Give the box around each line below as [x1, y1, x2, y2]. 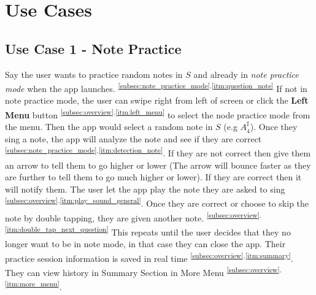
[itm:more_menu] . [5, 278, 62, 293]
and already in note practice [193, 67, 299, 80]
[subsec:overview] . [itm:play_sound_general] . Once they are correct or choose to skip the [5, 195, 309, 210]
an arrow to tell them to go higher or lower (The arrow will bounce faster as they [5, 158, 311, 171]
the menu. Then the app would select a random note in [5, 120, 213, 133]
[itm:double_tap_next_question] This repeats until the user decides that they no [5, 223, 291, 238]
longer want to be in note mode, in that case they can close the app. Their [5, 237, 286, 250]
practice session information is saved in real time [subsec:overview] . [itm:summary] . [5, 250, 293, 264]
